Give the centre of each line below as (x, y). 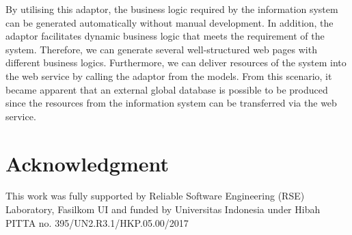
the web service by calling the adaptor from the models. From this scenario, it (169, 75)
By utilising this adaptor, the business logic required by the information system (172, 9)
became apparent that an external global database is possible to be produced (167, 89)
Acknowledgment (87, 163)
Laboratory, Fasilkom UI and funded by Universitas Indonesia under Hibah (163, 209)
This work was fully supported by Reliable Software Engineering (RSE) (155, 196)
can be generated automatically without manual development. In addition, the (170, 22)
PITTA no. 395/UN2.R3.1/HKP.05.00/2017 (97, 222)
